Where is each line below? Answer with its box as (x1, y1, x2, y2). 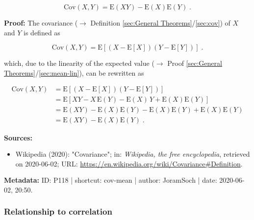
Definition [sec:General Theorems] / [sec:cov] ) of (90, 18, 230, 27)
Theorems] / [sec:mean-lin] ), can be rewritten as (4, 67, 144, 78)
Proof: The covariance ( (4, 18, 78, 27)
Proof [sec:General (167, 58, 222, 68)
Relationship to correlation (4, 205, 112, 218)
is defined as (24, 27, 60, 37)
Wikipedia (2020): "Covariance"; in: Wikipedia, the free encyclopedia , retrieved (15, 149, 250, 159)
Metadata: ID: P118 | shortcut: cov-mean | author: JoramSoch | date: (4, 175, 217, 185)
